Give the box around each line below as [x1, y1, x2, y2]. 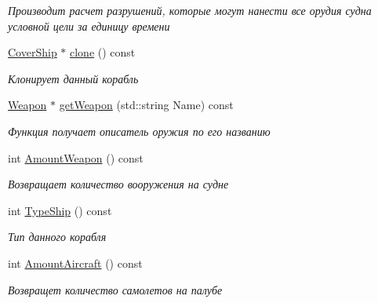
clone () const [70, 44, 136, 60]
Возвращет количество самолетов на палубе [8, 281, 223, 298]
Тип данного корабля [8, 228, 107, 245]
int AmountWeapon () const [8, 149, 144, 166]
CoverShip [8, 44, 57, 60]
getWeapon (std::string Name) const [59, 97, 234, 113]
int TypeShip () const [8, 202, 112, 218]
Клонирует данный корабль [8, 70, 139, 86]
